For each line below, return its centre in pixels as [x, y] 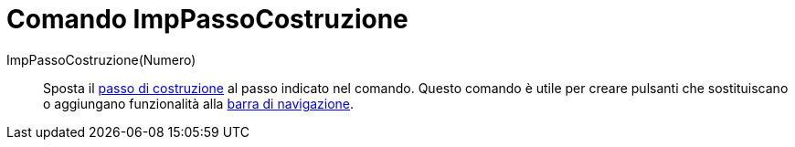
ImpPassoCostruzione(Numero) [101, 59]
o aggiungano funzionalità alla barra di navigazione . [199, 103]
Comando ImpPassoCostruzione [207, 19]
